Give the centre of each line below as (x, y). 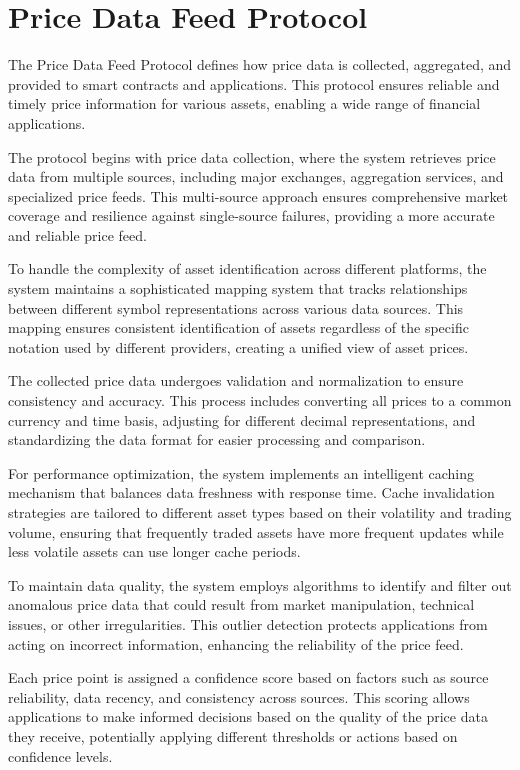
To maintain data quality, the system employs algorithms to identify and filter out (260, 584)
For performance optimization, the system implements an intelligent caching (241, 472)
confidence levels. (60, 755)
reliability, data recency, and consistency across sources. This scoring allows (239, 696)
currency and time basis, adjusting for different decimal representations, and (242, 419)
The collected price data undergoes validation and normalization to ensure (236, 380)
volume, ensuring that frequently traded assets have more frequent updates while (256, 531)
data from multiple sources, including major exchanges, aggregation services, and (256, 176)
